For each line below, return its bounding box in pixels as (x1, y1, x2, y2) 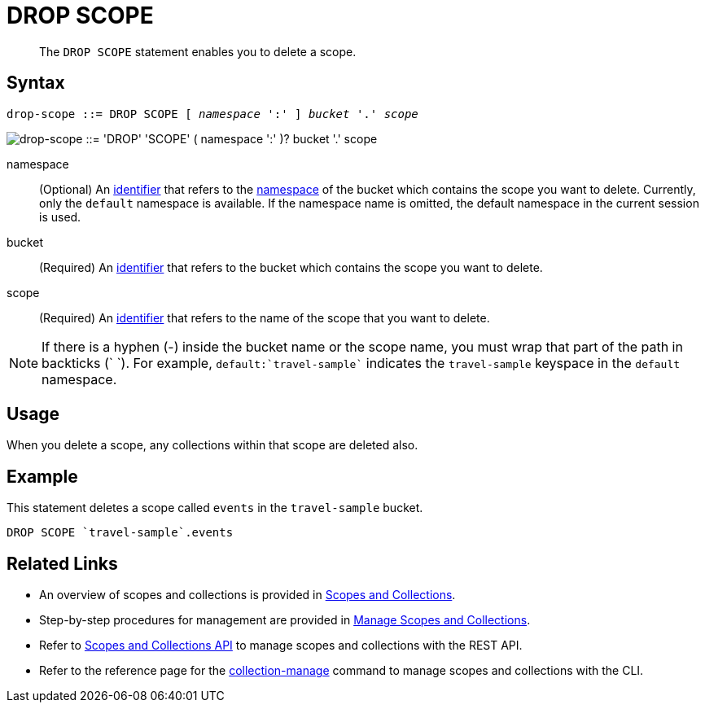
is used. (39, 209, 81, 224)
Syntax (7, 72, 65, 94)
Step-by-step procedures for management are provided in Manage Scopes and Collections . (39, 613, 531, 628)
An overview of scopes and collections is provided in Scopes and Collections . (39, 588, 456, 602)
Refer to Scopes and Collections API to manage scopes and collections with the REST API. (39, 638, 523, 653)
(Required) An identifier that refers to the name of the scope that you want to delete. (39, 310, 490, 325)
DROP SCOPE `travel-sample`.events (7, 526, 234, 540)
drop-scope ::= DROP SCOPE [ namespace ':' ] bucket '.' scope (7, 107, 418, 120)
